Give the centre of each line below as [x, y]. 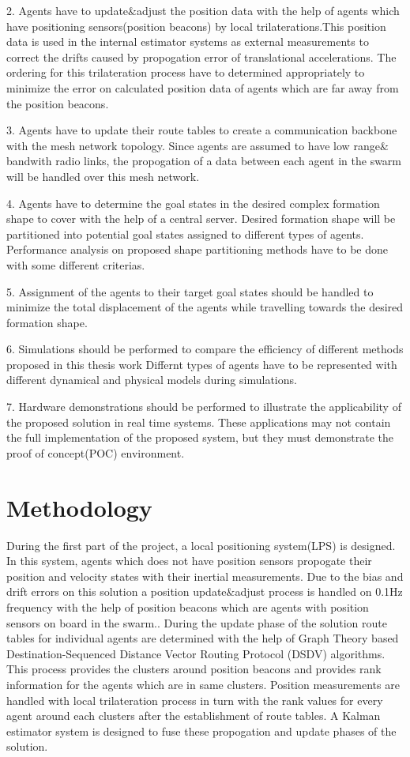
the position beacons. [58, 103]
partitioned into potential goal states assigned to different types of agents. [185, 234]
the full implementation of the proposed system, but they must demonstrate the [200, 437]
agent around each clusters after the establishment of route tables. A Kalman [194, 716]
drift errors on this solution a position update [117, 591]
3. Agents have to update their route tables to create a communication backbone [202, 130]
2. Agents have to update [68, 10]
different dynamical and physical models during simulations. [152, 380]
